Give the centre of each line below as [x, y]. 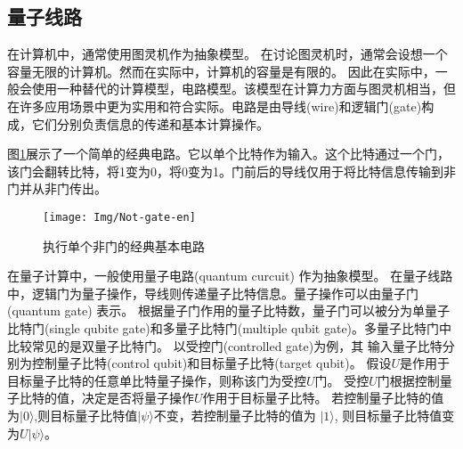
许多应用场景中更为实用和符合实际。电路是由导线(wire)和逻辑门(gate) [220, 106]
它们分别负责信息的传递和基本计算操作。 [150, 123]
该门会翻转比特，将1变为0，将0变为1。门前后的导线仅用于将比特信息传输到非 [231, 171]
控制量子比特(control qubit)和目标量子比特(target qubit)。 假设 [211, 363]
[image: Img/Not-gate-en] [119, 217]
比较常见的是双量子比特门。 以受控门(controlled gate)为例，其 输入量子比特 [225, 345]
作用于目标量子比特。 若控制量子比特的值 [323, 398]
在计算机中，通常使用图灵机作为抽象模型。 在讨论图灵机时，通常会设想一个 [227, 54]
